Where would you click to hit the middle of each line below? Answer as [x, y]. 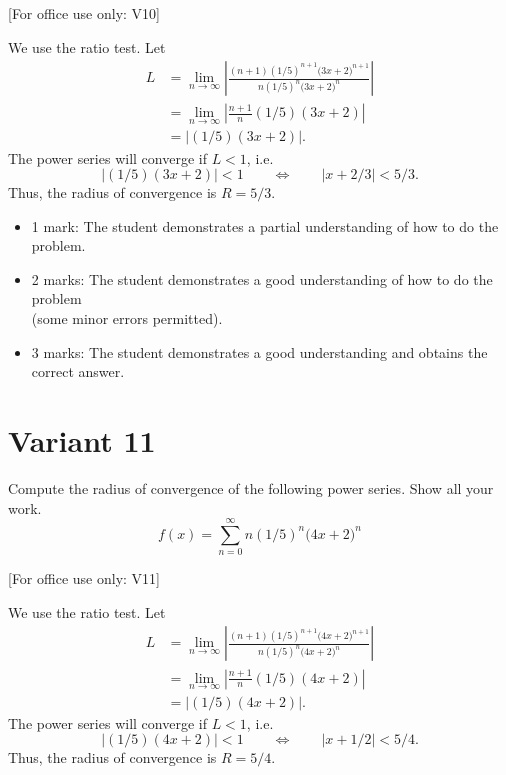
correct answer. [78, 371]
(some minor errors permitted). [127, 318]
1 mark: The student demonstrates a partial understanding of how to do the [265, 225]
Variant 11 [82, 440]
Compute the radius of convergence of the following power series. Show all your [251, 487]
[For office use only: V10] [84, 13]
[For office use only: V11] [84, 578]
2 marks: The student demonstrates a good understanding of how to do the [262, 278]
